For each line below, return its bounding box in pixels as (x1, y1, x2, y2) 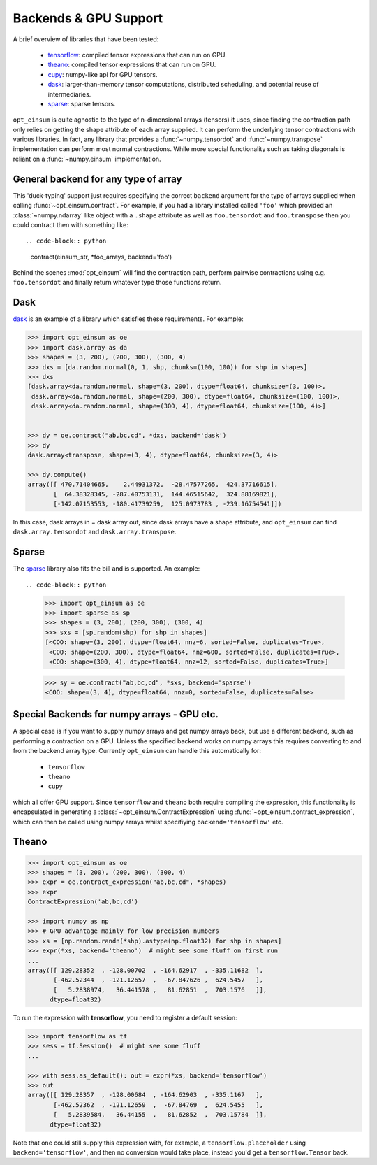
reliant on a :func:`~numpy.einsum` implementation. (13, 155, 161, 163)
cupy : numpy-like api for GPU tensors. (47, 70, 158, 78)
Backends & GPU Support (13, 10, 163, 26)
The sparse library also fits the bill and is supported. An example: (13, 564, 200, 573)
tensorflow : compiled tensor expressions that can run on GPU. (47, 50, 227, 59)
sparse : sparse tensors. (47, 99, 116, 108)
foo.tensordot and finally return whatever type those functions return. (13, 278, 222, 287)
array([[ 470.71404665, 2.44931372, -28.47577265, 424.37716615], (27, 480, 279, 489)
